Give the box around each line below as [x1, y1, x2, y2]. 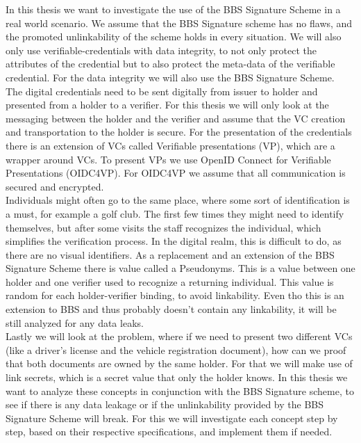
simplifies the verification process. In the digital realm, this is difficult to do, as [6, 234, 342, 248]
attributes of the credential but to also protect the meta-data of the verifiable [6, 56, 335, 71]
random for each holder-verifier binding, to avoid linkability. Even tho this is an [6, 288, 344, 303]
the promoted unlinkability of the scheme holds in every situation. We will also [6, 29, 342, 44]
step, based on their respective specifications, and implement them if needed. [6, 424, 333, 439]
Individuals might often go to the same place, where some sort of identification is [6, 193, 350, 207]
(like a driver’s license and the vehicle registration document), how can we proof [6, 342, 346, 357]
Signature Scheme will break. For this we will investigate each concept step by [6, 410, 338, 425]
